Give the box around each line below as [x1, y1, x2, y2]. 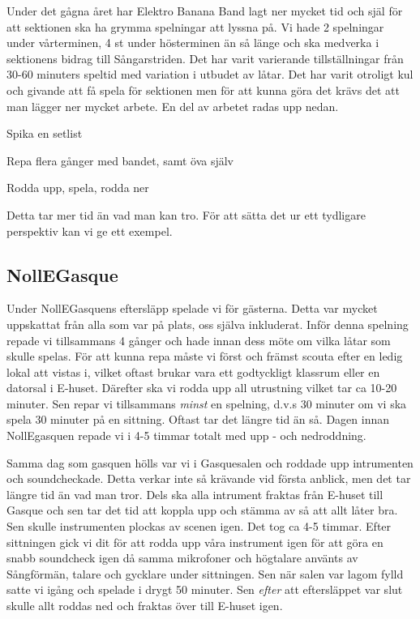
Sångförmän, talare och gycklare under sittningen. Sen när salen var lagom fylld [6, 565, 404, 582]
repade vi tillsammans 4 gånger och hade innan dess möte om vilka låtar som [6, 331, 391, 348]
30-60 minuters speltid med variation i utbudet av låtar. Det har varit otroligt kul [6, 66, 414, 83]
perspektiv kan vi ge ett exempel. [6, 222, 173, 239]
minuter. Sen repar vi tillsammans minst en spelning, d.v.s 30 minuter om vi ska [6, 395, 407, 412]
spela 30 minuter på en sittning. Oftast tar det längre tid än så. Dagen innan [6, 411, 389, 428]
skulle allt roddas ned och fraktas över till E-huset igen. [6, 597, 283, 614]
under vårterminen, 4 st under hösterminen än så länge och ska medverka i [6, 34, 379, 51]
